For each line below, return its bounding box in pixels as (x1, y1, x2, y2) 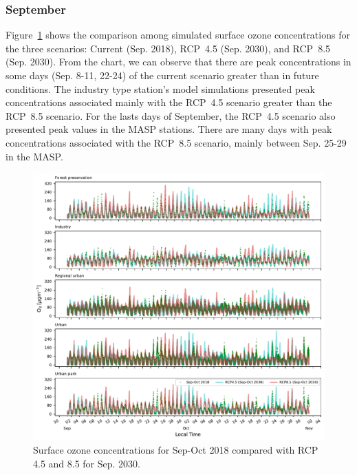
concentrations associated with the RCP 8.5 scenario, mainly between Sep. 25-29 (6, 135, 347, 149)
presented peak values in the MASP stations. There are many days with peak (6, 122, 332, 136)
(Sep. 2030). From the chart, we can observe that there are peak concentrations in (6, 54, 351, 69)
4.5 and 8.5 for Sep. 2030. (33, 456, 141, 470)
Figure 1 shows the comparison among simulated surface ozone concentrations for (6, 28, 350, 42)
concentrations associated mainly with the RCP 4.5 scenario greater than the (6, 95, 332, 109)
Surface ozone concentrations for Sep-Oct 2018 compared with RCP (33, 443, 318, 457)
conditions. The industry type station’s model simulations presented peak (6, 81, 315, 96)
